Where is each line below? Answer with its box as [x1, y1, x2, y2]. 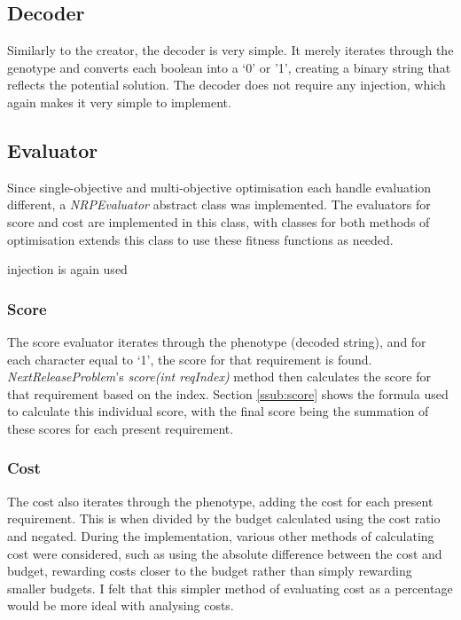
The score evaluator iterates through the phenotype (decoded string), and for [7, 332, 426, 350]
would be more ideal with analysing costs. [7, 596, 234, 615]
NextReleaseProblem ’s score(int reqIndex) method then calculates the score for [7, 367, 431, 386]
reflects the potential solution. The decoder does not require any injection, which [7, 75, 446, 94]
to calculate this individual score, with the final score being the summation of [7, 402, 429, 420]
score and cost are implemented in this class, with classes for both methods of [7, 212, 430, 231]
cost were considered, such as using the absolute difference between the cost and [7, 544, 442, 562]
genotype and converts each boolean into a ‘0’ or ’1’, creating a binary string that [7, 58, 451, 76]
